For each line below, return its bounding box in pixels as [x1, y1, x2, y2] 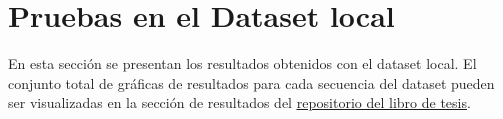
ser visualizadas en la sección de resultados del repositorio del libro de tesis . [8, 92, 471, 113]
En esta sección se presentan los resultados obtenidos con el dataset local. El [8, 53, 477, 74]
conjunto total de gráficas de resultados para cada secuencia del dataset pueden [8, 72, 495, 93]
